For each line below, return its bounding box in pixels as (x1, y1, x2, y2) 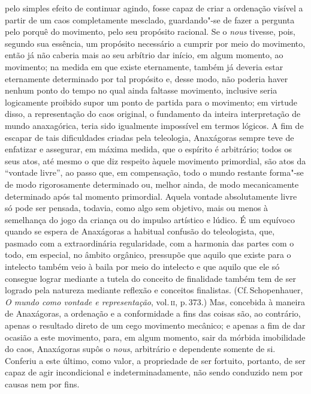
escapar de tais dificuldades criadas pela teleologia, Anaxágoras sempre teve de (5, 131, 294, 143)
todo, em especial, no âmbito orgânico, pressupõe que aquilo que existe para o (5, 248, 291, 261)
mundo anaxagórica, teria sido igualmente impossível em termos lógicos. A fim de (5, 119, 304, 131)
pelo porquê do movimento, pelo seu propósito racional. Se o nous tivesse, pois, (5, 25, 295, 38)
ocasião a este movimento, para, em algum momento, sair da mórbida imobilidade (5, 330, 306, 343)
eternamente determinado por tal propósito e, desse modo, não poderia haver (5, 72, 288, 85)
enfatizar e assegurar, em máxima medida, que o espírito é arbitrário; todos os (5, 143, 292, 155)
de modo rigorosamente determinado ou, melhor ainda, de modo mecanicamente (5, 178, 299, 190)
